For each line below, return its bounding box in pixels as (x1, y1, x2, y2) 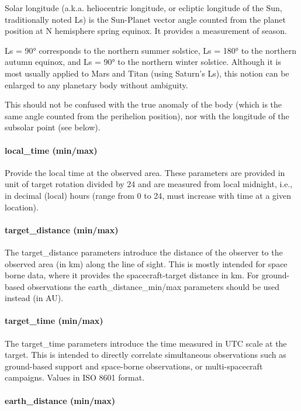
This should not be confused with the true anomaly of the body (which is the (5, 98, 282, 110)
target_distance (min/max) (5, 223, 119, 236)
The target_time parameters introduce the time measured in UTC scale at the (5, 337, 287, 349)
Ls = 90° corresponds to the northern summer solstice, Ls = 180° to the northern (5, 44, 296, 56)
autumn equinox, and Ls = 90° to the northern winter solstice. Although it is (5, 56, 281, 68)
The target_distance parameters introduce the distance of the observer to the (5, 246, 283, 258)
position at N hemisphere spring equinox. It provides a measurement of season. (5, 25, 287, 37)
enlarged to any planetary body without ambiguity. (5, 78, 188, 91)
